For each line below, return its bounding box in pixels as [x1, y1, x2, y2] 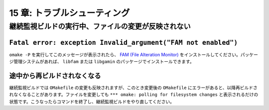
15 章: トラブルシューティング [9, 7, 130, 18]
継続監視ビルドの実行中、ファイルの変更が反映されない [9, 22, 191, 31]
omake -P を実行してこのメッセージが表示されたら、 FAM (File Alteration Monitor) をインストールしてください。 [9, 51, 241, 57]
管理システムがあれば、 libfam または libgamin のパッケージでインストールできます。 [13, 59, 194, 65]
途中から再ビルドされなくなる [9, 71, 101, 80]
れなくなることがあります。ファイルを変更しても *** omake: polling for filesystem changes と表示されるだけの [9, 92, 259, 98]
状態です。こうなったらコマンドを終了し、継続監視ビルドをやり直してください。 [9, 99, 174, 105]
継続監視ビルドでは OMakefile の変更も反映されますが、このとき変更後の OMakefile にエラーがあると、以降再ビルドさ [9, 85, 258, 91]
